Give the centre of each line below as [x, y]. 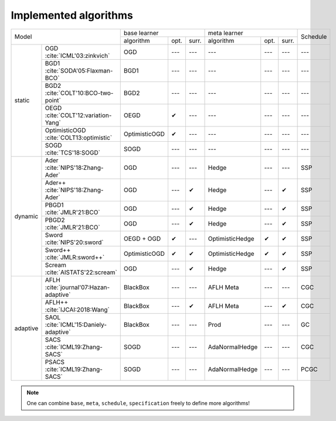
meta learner [225, 33]
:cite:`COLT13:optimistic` [79, 138]
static [22, 101]
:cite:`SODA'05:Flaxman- [79, 70]
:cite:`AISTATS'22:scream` [81, 272]
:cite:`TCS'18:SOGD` [73, 152]
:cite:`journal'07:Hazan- [77, 287]
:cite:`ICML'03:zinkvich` [77, 56]
